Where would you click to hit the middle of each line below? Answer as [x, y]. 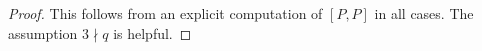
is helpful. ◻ [152, 32]
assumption [43, 32]
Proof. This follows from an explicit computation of [165, 13]
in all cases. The [424, 13]
